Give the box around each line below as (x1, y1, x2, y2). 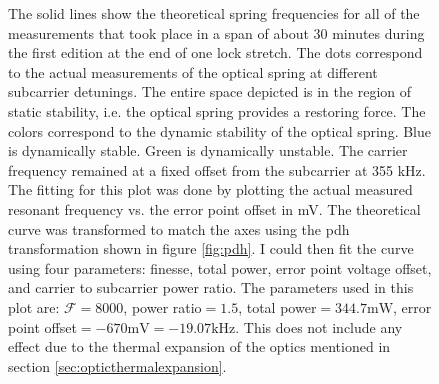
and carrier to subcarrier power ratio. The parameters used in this (8, 277, 414, 298)
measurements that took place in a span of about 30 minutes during (8, 22, 425, 43)
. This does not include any (235, 316, 403, 337)
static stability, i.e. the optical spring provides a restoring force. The (8, 100, 426, 121)
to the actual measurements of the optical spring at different (8, 61, 378, 82)
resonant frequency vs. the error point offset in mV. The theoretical (8, 198, 421, 219)
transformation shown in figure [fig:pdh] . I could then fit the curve (8, 238, 414, 259)
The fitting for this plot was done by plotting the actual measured (8, 179, 413, 200)
